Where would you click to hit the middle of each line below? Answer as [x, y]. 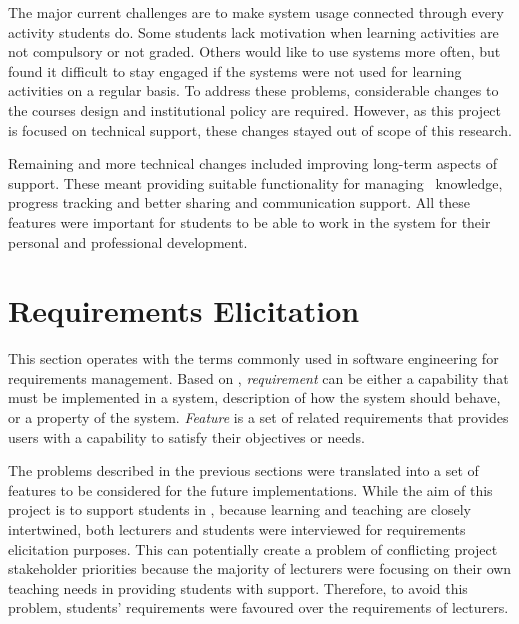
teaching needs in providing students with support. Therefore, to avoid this [238, 587]
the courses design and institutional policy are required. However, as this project [255, 109]
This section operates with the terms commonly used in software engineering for [253, 358]
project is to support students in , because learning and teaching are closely [240, 509]
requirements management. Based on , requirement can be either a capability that [258, 377]
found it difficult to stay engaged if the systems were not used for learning [235, 70]
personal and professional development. [128, 241]
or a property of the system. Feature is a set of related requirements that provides [258, 417]
